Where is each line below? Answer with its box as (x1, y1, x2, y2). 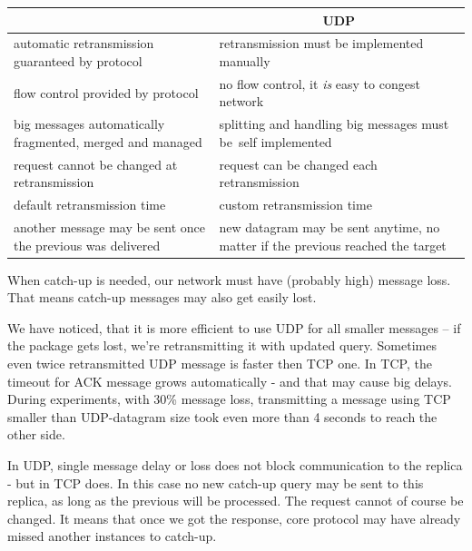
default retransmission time (14, 195, 166, 214)
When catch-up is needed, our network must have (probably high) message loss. (7, 270, 451, 289)
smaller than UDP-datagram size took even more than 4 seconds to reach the (7, 407, 438, 426)
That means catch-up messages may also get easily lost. (7, 288, 317, 307)
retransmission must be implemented (219, 34, 424, 53)
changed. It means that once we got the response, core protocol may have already (7, 508, 461, 527)
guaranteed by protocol (14, 51, 143, 70)
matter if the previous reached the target (219, 235, 447, 254)
